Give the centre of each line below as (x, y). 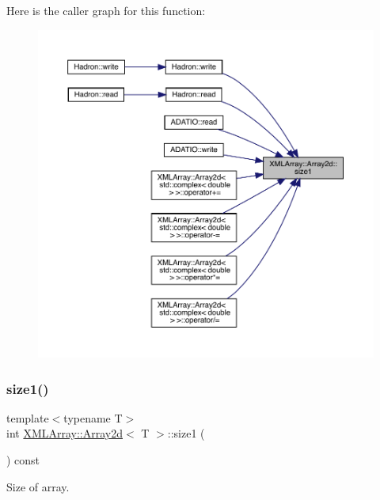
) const (23, 460)
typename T (93, 417)
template (28, 417)
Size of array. (38, 486)
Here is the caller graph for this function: (106, 10)
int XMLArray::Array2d (65, 433)
